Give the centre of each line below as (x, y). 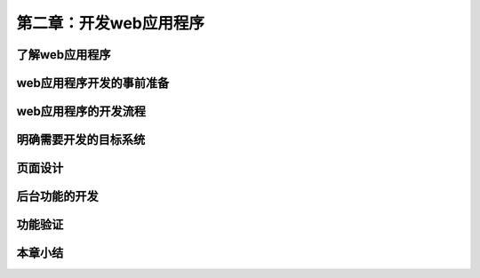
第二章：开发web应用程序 (110, 23)
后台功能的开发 (57, 197)
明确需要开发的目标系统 (81, 140)
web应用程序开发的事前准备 (93, 83)
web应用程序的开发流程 (81, 111)
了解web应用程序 (64, 55)
